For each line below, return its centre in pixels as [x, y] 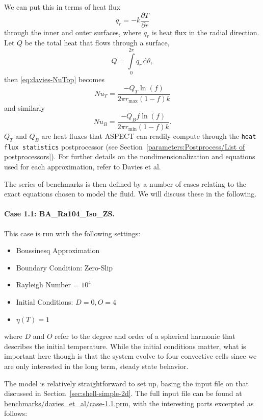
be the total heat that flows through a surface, [97, 43]
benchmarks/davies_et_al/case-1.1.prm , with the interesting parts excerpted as [129, 403]
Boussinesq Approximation [58, 250]
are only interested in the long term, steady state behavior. [96, 366]
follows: [16, 413]
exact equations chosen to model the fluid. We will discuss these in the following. [130, 194]
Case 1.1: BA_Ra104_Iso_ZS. [59, 214]
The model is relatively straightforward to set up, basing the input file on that [126, 383]
